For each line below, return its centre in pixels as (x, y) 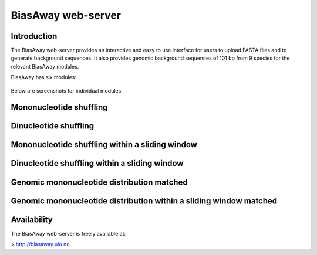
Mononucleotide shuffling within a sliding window (104, 144)
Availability (32, 220)
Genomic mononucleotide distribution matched (99, 182)
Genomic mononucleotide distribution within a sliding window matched (144, 201)
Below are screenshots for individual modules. (67, 90)
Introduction (34, 36)
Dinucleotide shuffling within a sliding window (97, 163)
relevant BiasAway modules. (45, 66)
